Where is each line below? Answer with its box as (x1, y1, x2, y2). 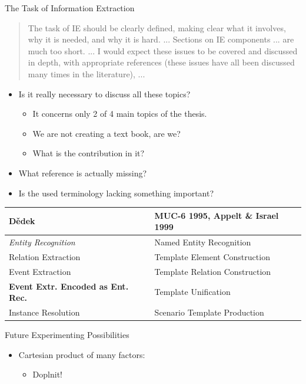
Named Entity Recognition (154, 236, 251, 248)
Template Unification (154, 285, 231, 298)
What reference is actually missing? (18, 166, 147, 179)
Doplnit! (32, 368, 62, 380)
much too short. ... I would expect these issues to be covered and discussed (28, 44, 298, 57)
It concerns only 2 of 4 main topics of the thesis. (32, 107, 207, 120)
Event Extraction (9, 265, 71, 277)
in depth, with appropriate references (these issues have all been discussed (28, 56, 295, 68)
